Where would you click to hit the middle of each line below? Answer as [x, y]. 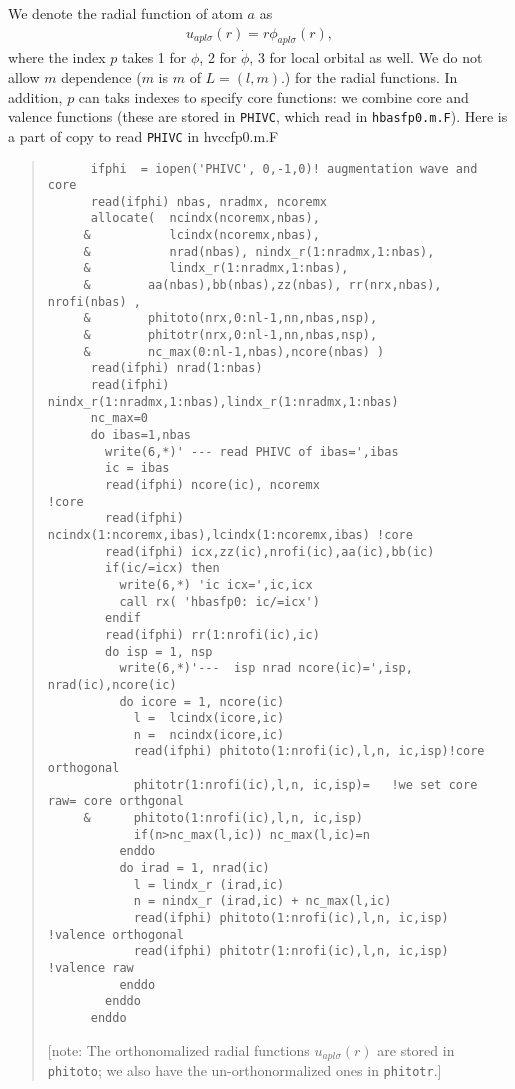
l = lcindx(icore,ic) [209, 718]
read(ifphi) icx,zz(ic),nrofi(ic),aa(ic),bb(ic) [270, 551]
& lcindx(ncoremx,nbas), [201, 235]
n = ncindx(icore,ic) [209, 734]
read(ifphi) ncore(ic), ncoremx [212, 484]
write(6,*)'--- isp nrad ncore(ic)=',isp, [266, 668]
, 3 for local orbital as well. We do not [366, 57]
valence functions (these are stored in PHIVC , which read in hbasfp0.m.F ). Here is [258, 116]
